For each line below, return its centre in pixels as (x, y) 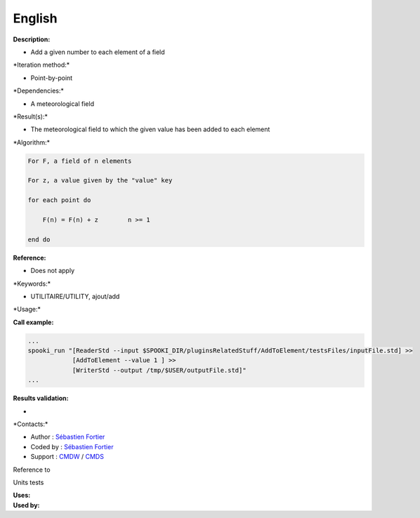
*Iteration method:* (41, 65)
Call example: (33, 322)
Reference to (32, 470)
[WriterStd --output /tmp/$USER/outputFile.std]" (159, 370)
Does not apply (53, 271)
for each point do (59, 200)
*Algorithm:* (32, 142)
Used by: (26, 505)
